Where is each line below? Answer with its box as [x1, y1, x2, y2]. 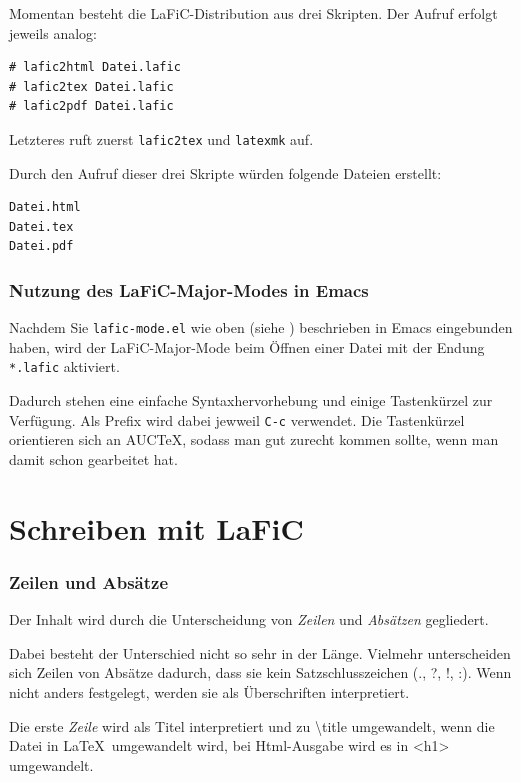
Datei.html [9, 200, 81, 215]
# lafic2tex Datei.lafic [9, 79, 174, 94]
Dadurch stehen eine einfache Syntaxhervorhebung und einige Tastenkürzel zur [9, 390, 493, 411]
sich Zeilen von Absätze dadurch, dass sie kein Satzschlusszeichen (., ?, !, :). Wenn [9, 662, 512, 683]
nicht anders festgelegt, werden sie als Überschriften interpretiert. [9, 681, 410, 702]
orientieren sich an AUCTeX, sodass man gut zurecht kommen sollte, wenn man [9, 429, 499, 450]
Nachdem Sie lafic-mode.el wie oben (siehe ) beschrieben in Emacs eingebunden [9, 317, 513, 338]
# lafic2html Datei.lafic [9, 60, 181, 75]
